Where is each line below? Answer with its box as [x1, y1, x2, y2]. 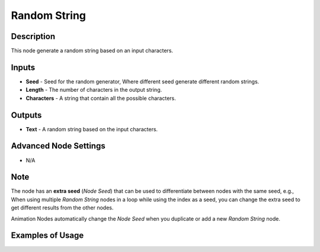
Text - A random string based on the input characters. [25, 125, 158, 133]
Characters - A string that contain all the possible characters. [25, 95, 176, 102]
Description [11, 31, 56, 41]
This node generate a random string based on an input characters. [11, 47, 174, 54]
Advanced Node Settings [11, 141, 106, 151]
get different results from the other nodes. [11, 204, 114, 211]
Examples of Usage [11, 231, 84, 241]
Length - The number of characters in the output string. [25, 86, 162, 93]
